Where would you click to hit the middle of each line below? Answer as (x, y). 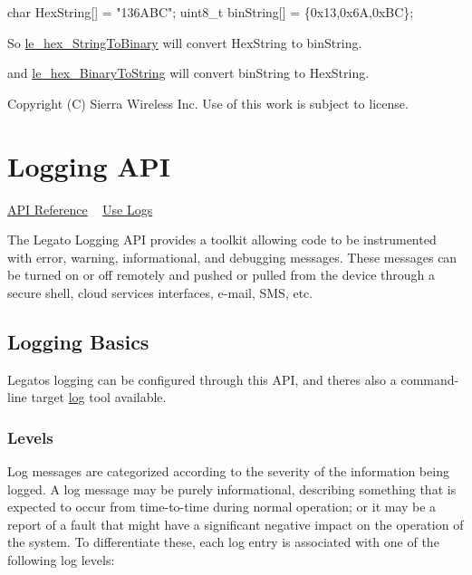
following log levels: (61, 560)
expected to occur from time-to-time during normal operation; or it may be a (222, 507)
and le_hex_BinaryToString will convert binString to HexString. (188, 73)
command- (430, 379)
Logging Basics (78, 341)
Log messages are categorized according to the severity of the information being (228, 471)
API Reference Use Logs (80, 209)
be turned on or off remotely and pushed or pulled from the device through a (222, 275)
